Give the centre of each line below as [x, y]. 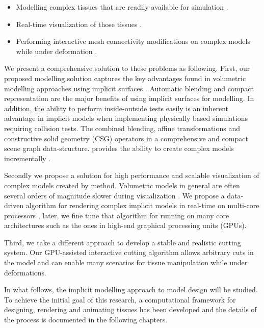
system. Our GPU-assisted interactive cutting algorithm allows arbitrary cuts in [129, 252]
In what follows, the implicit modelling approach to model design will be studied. [131, 289]
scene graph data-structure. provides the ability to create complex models [119, 148]
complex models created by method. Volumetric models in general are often [122, 185]
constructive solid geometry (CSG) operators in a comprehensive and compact [126, 138]
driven [14, 205]
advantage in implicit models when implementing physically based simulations [126, 118]
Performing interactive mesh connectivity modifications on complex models [133, 41]
